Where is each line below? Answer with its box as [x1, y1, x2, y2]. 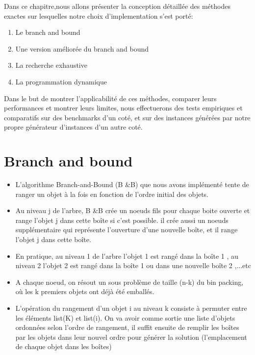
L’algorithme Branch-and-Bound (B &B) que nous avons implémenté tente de [15, 179, 249, 190]
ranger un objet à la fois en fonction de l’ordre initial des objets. [15, 189, 208, 199]
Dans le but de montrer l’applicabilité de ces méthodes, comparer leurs [4, 93, 217, 103]
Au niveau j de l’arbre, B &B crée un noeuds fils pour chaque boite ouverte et [15, 205, 250, 216]
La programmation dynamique [15, 76, 107, 86]
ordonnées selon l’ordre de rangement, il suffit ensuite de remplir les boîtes [15, 322, 239, 332]
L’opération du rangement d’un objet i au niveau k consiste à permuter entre [15, 303, 247, 313]
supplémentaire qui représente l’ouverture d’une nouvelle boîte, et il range [15, 224, 238, 235]
